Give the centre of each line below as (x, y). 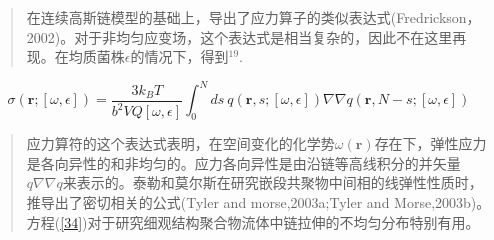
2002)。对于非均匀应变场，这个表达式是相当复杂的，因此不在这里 (239, 36)
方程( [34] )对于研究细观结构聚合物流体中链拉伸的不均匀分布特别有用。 (253, 221)
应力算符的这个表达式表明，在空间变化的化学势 (180, 143)
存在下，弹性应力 (430, 143)
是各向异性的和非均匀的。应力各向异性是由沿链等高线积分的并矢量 (243, 162)
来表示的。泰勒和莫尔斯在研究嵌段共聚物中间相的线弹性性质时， (272, 182)
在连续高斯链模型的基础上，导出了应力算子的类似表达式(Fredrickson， (253, 17)
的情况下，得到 (179, 56)
